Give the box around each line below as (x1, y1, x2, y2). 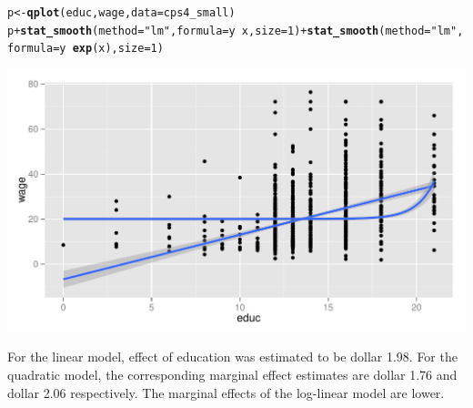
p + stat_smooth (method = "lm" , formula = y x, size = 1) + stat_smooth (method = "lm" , (7, 24, 464, 37)
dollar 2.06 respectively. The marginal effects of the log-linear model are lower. (7, 382, 445, 402)
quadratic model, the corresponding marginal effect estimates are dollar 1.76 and (7, 365, 458, 384)
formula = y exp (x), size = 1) (7, 42, 164, 56)
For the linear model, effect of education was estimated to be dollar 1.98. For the (7, 347, 458, 366)
